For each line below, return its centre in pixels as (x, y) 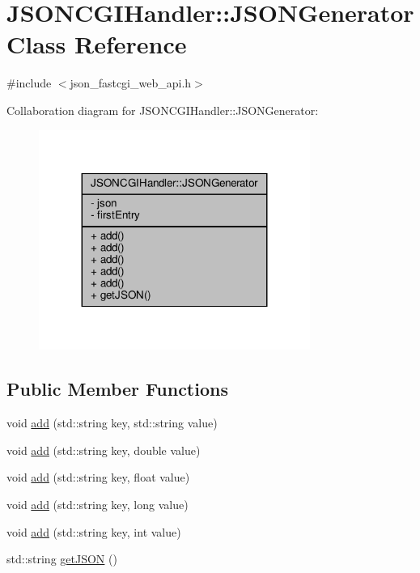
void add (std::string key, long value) (98, 505)
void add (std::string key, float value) (98, 477)
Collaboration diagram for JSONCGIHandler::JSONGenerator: (163, 110)
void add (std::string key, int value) (94, 531)
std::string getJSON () (62, 559)
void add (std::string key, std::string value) (112, 423)
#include (29, 83)
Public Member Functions (117, 389)
